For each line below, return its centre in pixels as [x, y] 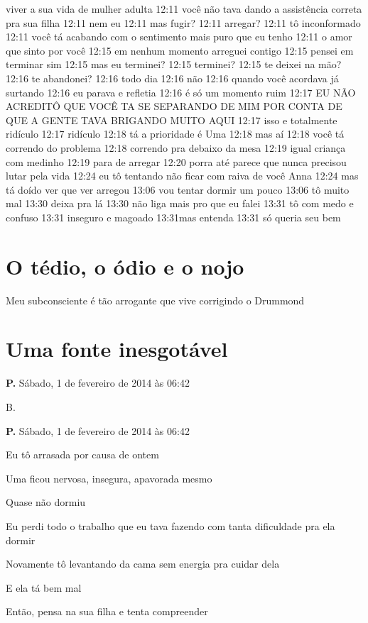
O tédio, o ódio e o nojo [125, 266]
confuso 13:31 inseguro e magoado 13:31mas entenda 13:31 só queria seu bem [173, 217]
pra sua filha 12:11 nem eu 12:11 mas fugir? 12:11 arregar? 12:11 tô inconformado [183, 22]
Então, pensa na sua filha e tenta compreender [107, 611]
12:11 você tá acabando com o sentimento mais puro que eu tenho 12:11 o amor [179, 37]
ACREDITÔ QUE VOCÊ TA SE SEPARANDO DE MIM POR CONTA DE [174, 106]
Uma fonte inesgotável [117, 349]
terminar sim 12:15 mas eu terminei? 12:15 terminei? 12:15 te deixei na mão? [174, 64]
